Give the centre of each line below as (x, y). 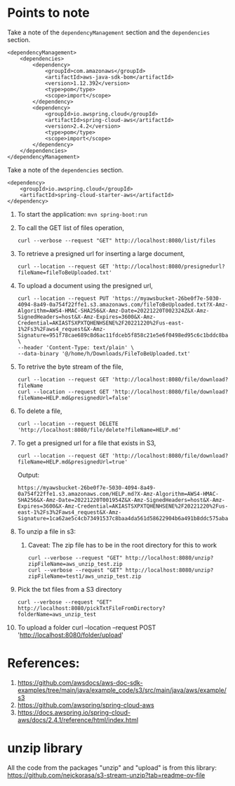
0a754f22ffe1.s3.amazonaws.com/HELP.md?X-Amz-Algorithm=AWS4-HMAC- (118, 494)
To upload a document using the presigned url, (85, 285)
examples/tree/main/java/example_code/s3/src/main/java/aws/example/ (122, 690)
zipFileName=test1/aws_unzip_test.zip (85, 576)
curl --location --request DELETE (68, 424)
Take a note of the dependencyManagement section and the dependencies (109, 32)
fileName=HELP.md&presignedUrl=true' (73, 462)
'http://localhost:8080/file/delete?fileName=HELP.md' (99, 430)
